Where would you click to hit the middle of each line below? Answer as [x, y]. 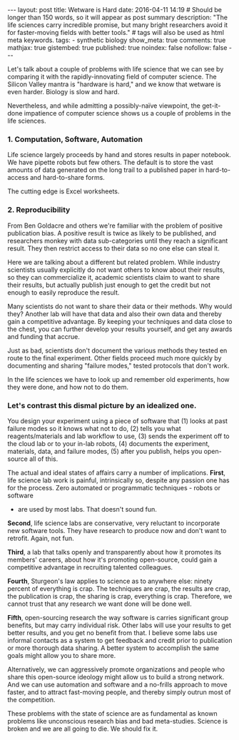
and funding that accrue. [44, 336]
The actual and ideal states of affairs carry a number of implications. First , [117, 472]
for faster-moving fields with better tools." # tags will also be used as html [116, 32]
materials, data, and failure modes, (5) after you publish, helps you [105, 451]
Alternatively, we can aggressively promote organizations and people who [116, 669]
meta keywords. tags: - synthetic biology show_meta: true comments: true [117, 40]
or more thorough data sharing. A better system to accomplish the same [113, 648]
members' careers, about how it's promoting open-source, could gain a [112, 559]
